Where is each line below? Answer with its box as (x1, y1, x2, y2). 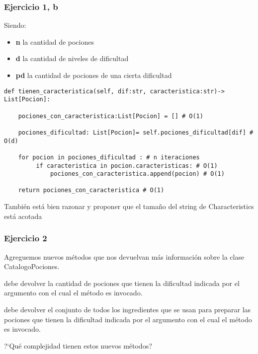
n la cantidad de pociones (15, 36, 94, 47)
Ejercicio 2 (4, 232, 47, 244)
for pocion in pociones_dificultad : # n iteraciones (18, 153, 200, 161)
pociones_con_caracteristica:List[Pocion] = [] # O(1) (18, 112, 203, 120)
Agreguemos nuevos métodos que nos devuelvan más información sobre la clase (4, 251, 245, 262)
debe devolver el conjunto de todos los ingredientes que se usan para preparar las (4, 304, 251, 314)
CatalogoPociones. (4, 261, 60, 272)
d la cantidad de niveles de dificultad (15, 53, 129, 64)
